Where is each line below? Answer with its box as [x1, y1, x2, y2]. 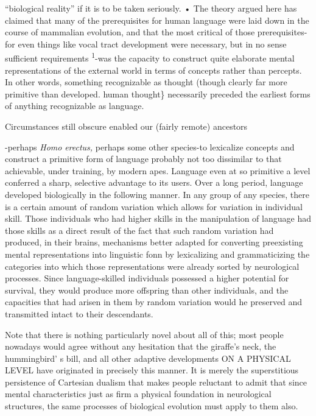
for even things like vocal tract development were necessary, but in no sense [5, 37, 287, 50]
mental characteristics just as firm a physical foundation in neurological [5, 387, 272, 400]
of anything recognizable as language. [5, 99, 144, 112]
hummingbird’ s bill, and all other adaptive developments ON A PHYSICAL [5, 351, 291, 364]
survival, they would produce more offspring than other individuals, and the [5, 283, 289, 296]
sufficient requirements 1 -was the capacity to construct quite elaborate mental [5, 50, 295, 65]
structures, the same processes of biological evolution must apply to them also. [5, 400, 298, 412]
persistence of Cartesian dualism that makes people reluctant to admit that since [5, 375, 307, 388]
